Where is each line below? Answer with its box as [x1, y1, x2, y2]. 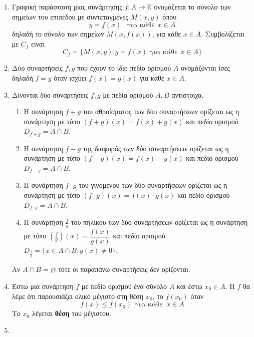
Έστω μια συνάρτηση [12, 280, 74, 291]
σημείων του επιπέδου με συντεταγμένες [12, 11, 128, 22]
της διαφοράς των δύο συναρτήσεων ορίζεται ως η [83, 143, 229, 153]
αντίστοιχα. [171, 89, 204, 100]
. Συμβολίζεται [201, 29, 244, 39]
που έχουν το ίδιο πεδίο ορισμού [77, 63, 171, 73]
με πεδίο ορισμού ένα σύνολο [81, 280, 167, 291]
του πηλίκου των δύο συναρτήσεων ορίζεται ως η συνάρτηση [71, 217, 248, 227]
